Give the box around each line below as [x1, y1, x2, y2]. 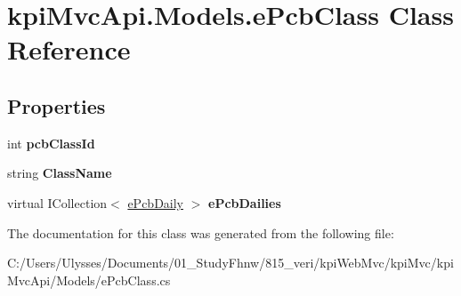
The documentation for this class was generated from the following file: [7, 223, 394, 242]
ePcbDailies [208, 193, 281, 212]
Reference [7, 31, 131, 68]
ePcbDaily [127, 193, 184, 212]
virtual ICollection [7, 193, 108, 212]
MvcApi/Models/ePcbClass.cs [7, 270, 171, 289]
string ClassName [7, 164, 112, 182]
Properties [7, 92, 106, 119]
